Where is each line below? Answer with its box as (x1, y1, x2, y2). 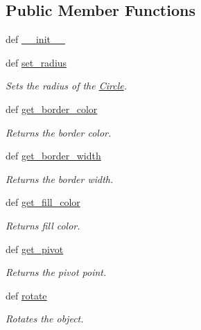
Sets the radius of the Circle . (6, 78, 128, 93)
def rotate (6, 288, 47, 302)
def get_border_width (6, 148, 101, 163)
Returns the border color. (6, 125, 112, 139)
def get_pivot (6, 241, 64, 256)
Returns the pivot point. (6, 265, 107, 279)
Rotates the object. (6, 311, 84, 326)
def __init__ (6, 32, 65, 46)
